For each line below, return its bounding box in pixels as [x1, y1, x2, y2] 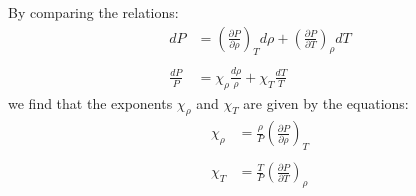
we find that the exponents [8, 92, 173, 113]
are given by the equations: [243, 92, 409, 113]
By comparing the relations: [8, 2, 179, 22]
